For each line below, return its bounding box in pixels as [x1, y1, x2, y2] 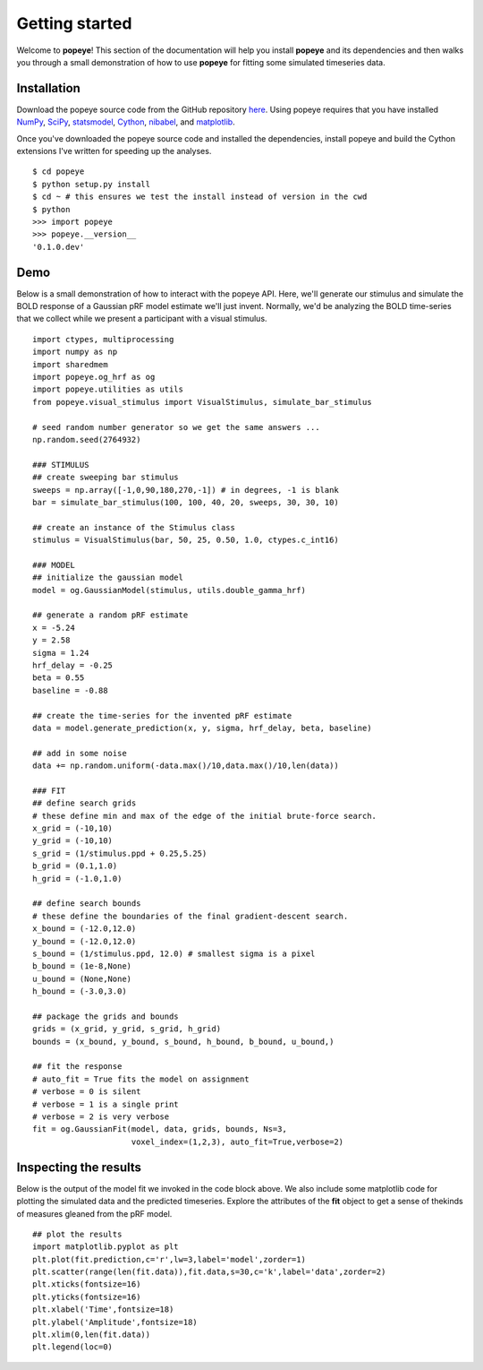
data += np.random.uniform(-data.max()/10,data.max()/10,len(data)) [32, 761, 339, 771]
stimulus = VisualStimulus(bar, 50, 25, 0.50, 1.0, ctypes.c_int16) [32, 535, 339, 546]
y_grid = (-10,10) [32, 836, 114, 846]
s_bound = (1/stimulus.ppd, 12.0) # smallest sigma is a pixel [32, 948, 316, 959]
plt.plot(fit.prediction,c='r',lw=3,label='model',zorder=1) [32, 1254, 306, 1264]
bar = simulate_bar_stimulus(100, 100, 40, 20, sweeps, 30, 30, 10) [32, 497, 339, 507]
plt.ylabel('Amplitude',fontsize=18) [32, 1317, 199, 1327]
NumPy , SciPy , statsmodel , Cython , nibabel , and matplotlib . [16, 116, 236, 127]
